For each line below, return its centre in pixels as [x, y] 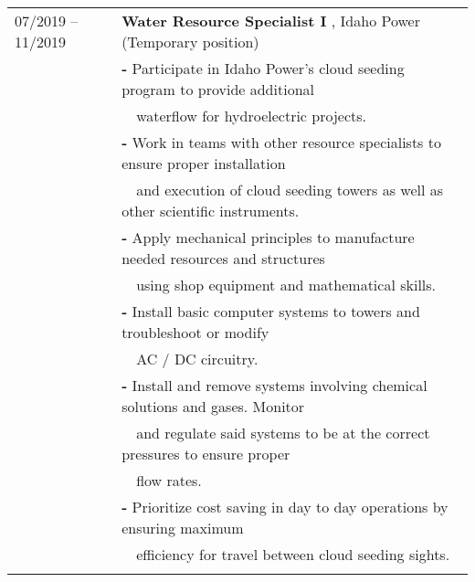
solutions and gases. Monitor [213, 406]
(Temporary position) [190, 42]
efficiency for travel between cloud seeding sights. [293, 554]
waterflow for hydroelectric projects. [251, 116]
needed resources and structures [223, 258]
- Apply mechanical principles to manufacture [268, 237]
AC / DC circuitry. [197, 359]
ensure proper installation [204, 163]
